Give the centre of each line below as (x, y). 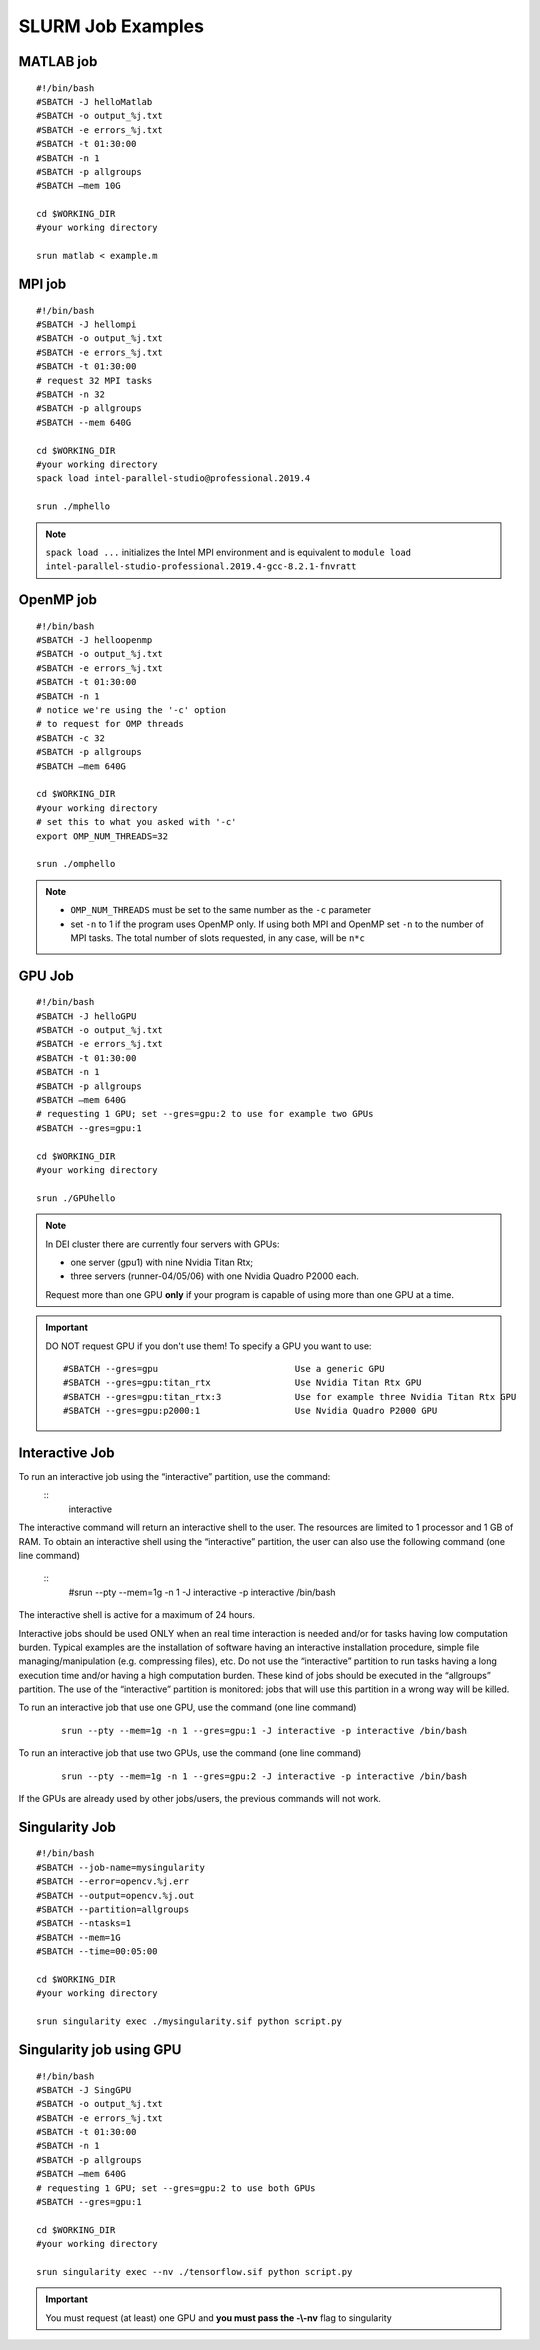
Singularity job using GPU (100, 2049)
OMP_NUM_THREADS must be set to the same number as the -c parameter (221, 910)
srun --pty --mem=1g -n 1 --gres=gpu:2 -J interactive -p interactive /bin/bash (264, 1776)
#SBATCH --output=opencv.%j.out (115, 1895)
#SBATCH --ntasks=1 (84, 1923)
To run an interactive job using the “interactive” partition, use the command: (174, 1476)
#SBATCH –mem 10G (78, 186)
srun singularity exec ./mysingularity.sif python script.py (189, 2021)
